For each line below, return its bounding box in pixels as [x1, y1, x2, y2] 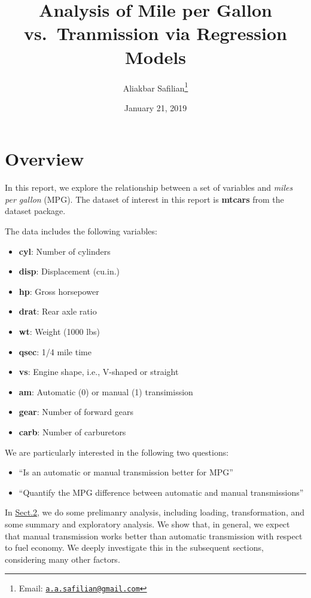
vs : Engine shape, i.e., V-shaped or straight [19, 365, 179, 378]
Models [125, 44, 186, 69]
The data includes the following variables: [5, 225, 157, 237]
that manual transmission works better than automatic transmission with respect [5, 529, 303, 542]
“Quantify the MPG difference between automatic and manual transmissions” [19, 486, 304, 498]
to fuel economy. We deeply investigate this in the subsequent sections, [5, 541, 264, 554]
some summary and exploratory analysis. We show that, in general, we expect [5, 517, 290, 530]
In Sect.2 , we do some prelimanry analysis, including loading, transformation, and [5, 506, 305, 518]
